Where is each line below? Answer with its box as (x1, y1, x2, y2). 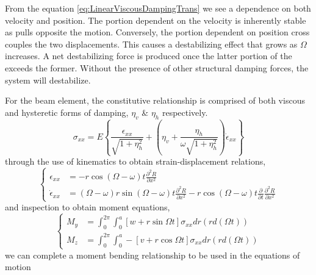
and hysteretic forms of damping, (5, 105, 129, 118)
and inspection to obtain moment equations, (5, 201, 170, 213)
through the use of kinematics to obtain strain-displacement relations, (5, 155, 266, 168)
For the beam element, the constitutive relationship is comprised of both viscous (5, 94, 305, 107)
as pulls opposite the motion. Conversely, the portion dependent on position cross (5, 26, 310, 38)
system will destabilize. (5, 73, 91, 86)
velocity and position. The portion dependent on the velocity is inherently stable (5, 13, 306, 26)
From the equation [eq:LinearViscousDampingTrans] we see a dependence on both (5, 2, 311, 14)
